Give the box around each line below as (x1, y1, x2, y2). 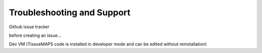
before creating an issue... (9, 32, 62, 38)
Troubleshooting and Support (9, 7, 131, 18)
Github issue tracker (9, 24, 49, 30)
